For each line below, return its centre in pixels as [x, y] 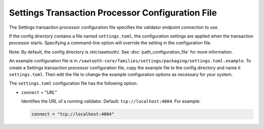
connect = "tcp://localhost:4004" [73, 114]
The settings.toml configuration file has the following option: [73, 83]
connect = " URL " [39, 92]
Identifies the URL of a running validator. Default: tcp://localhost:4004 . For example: [111, 101]
